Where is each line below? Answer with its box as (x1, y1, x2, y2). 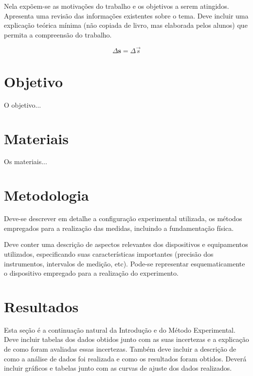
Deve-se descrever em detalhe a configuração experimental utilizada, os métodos (4, 213, 242, 224)
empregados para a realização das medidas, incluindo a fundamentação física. (4, 223, 234, 233)
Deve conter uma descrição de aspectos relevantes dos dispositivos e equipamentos (4, 239, 248, 249)
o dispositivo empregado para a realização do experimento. (4, 268, 179, 278)
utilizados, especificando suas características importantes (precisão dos (4, 248, 214, 259)
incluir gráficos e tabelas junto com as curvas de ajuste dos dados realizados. (4, 363, 232, 373)
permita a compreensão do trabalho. (4, 29, 112, 39)
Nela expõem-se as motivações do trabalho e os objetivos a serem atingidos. (4, 1, 229, 11)
